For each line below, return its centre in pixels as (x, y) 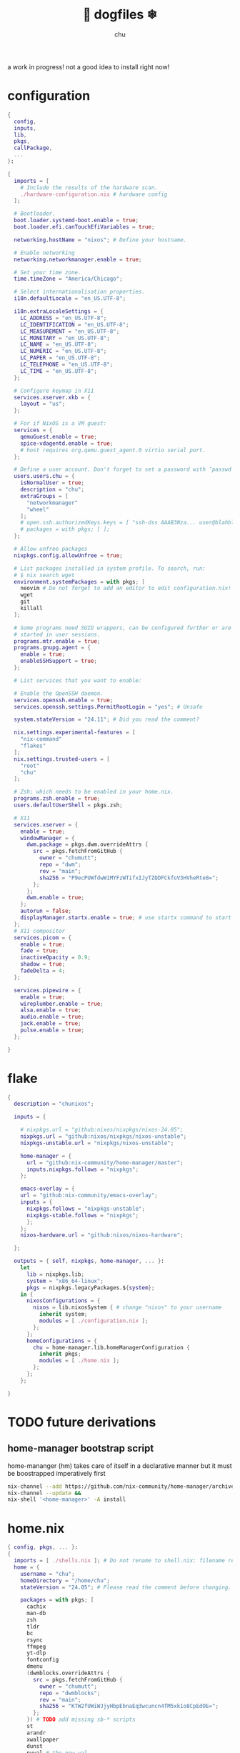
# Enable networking (44, 253)
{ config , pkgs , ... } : (43, 1547)
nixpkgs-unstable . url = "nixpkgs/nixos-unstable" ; (97, 1143)
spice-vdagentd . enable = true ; (67, 443)
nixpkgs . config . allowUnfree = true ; (68, 555)
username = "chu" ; (47, 1574)
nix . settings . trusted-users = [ (62, 759)
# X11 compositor (40, 931)
